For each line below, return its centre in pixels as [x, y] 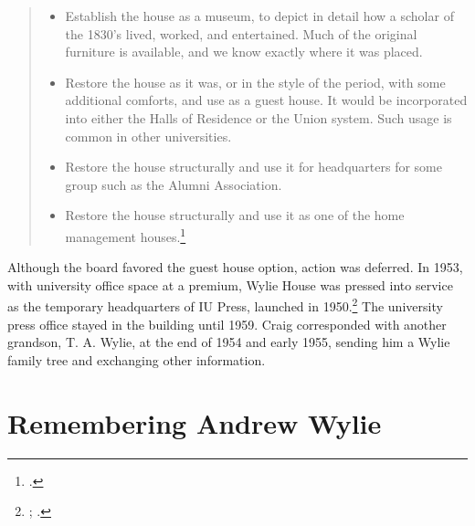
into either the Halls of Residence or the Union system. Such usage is [259, 117]
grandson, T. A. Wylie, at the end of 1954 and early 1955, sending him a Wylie [229, 342]
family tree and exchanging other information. [137, 359]
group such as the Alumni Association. [174, 184]
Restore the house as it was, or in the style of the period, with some [255, 82]
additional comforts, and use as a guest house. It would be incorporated [266, 100]
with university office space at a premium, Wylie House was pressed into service [230, 284]
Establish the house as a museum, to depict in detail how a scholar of [259, 16]
